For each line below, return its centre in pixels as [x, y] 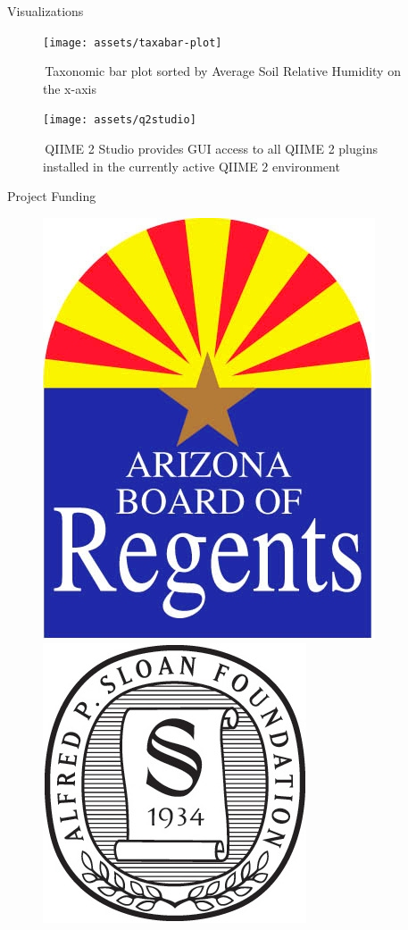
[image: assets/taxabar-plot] [133, 42]
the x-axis [70, 88]
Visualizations [46, 11]
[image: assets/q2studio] [120, 120]
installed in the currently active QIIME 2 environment [192, 166]
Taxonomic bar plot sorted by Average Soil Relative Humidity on [223, 71]
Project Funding [52, 196]
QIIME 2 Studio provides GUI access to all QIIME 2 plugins [211, 149]
